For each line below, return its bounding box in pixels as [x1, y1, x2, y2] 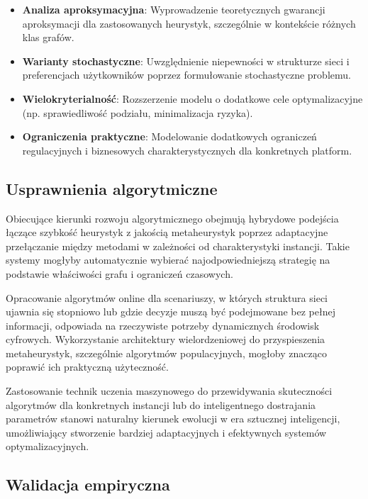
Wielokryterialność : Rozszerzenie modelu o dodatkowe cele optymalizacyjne [22, 91, 363, 106]
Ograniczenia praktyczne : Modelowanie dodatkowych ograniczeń [22, 129, 317, 144]
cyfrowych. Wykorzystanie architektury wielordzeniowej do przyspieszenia [6, 332, 325, 347]
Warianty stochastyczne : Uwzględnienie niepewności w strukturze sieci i [22, 53, 350, 68]
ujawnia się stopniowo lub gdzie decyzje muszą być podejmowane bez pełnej [6, 304, 335, 319]
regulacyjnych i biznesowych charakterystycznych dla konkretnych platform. [22, 142, 352, 157]
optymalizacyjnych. [6, 439, 89, 454]
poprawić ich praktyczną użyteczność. [6, 359, 169, 374]
